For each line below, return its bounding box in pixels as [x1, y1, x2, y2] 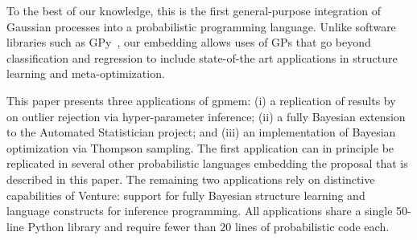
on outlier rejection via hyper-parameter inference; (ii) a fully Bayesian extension [6, 108, 406, 124]
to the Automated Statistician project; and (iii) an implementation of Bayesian [6, 124, 396, 140]
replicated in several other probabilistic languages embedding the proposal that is [6, 155, 408, 172]
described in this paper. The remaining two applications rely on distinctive [6, 170, 375, 187]
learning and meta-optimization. [6, 65, 165, 82]
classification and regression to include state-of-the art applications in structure [6, 49, 398, 66]
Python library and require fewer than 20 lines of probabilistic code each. [27, 218, 390, 234]
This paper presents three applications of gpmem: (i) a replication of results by [6, 92, 396, 108]
